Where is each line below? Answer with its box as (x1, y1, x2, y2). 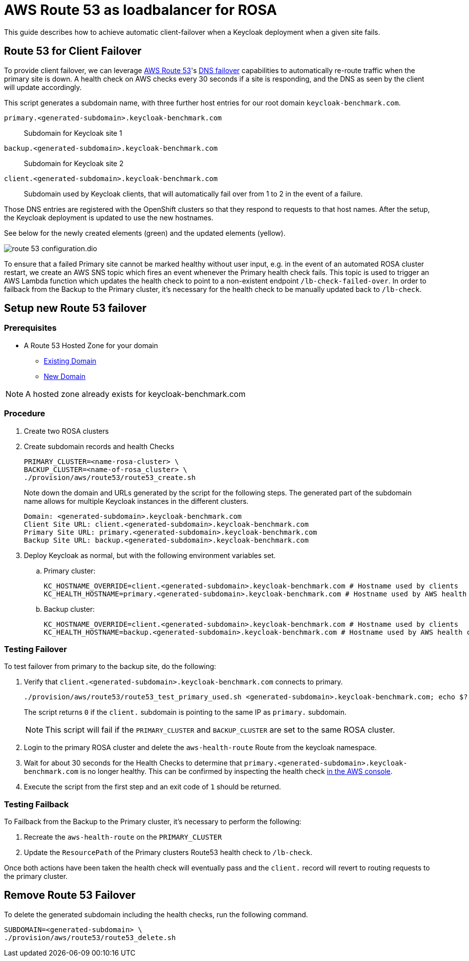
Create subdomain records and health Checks (24, 442, 174, 451)
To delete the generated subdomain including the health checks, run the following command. (4, 910, 308, 919)
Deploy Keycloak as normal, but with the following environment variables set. (24, 551, 276, 560)
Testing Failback (4, 799, 69, 809)
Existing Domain (44, 356, 96, 365)
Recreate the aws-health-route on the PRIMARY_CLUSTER (24, 833, 222, 842)
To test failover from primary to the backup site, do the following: (4, 662, 216, 671)
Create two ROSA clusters (24, 426, 109, 435)
